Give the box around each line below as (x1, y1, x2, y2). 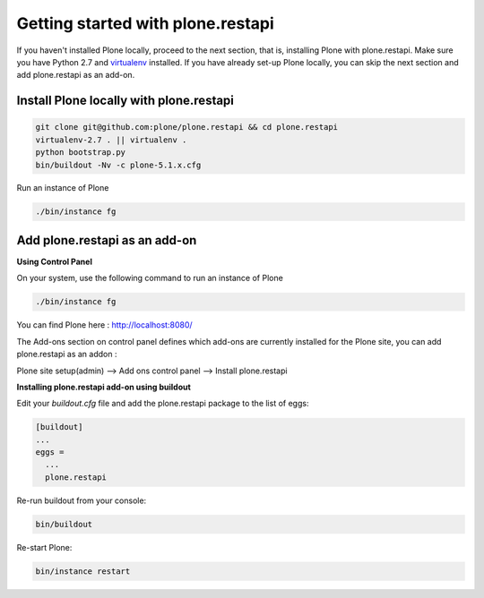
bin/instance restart (35, 566, 131, 577)
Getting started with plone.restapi (16, 13, 275, 33)
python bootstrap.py (35, 148, 125, 158)
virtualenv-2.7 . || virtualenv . (35, 134, 187, 145)
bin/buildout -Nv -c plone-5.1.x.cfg (35, 159, 202, 170)
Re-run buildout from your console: (16, 495, 147, 506)
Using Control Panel (16, 256, 93, 267)
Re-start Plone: (16, 542, 73, 552)
